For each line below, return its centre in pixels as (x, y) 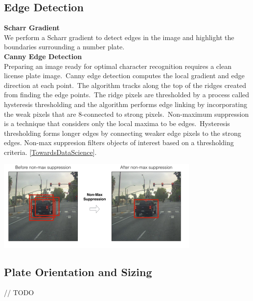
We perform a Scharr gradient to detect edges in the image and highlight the (119, 37)
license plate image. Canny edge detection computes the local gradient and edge (124, 75)
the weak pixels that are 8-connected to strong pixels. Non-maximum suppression (126, 114)
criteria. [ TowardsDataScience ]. (50, 152)
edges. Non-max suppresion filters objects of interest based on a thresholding (119, 142)
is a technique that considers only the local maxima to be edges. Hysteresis (117, 123)
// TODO (19, 292)
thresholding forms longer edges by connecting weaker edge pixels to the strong (123, 133)
